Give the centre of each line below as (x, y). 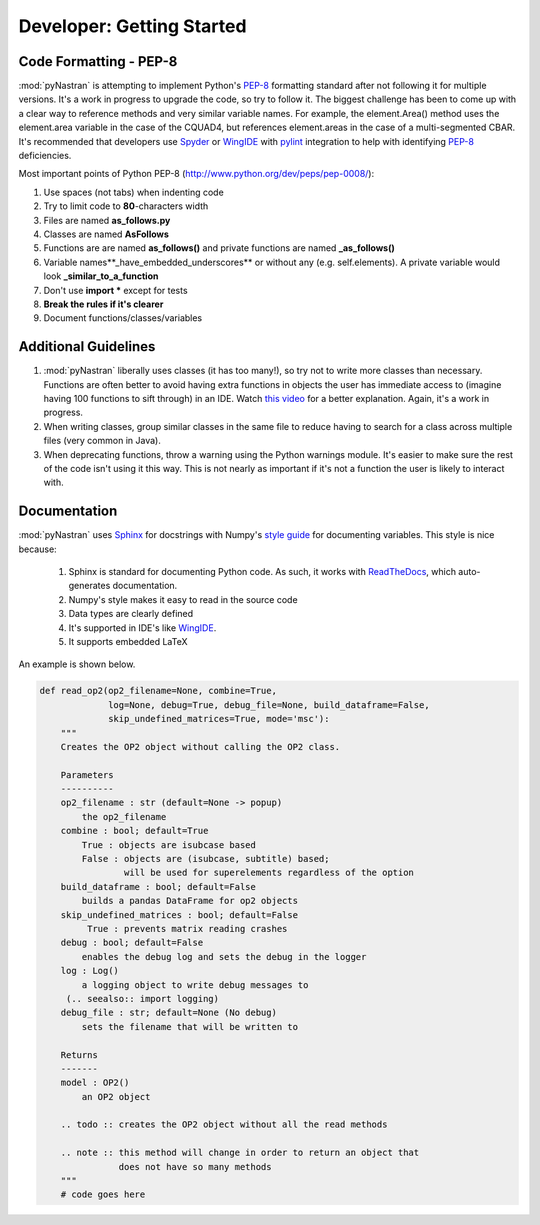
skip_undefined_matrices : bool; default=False (179, 914)
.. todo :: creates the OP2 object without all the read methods (224, 1124)
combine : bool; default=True (134, 831)
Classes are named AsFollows (106, 234)
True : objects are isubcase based (169, 844)
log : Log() (90, 971)
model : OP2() (95, 1083)
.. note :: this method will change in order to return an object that (240, 1153)
